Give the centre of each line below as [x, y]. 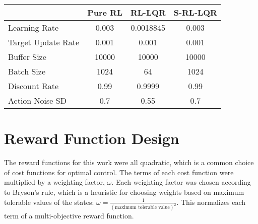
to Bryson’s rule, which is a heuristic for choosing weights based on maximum [124, 192]
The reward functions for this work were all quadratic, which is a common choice [129, 162]
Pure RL [105, 12]
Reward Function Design [92, 138]
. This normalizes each [211, 202]
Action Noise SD [37, 100]
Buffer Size [27, 57]
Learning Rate [34, 27]
